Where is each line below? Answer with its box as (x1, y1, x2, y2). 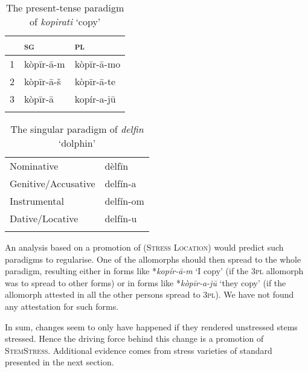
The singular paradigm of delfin (10, 122, 144, 136)
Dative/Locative (10, 211, 79, 225)
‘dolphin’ (58, 136, 96, 150)
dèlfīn (104, 159, 129, 173)
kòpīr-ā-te (74, 74, 116, 88)
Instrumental (10, 194, 64, 208)
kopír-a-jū (74, 92, 116, 106)
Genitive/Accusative (10, 176, 95, 190)
